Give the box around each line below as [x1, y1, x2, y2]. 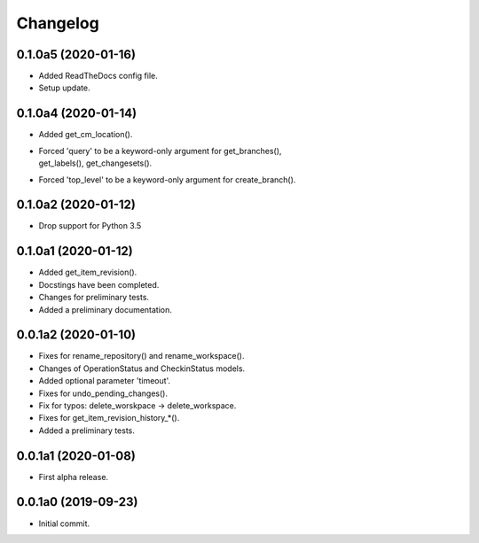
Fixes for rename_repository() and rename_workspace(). [38, 351, 245, 361]
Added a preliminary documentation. [38, 304, 173, 314]
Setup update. [38, 82, 90, 93]
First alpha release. [38, 471, 109, 482]
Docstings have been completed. [38, 279, 160, 290]
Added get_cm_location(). [38, 129, 133, 140]
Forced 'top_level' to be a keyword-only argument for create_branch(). [38, 174, 296, 185]
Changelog [16, 13, 99, 33]
